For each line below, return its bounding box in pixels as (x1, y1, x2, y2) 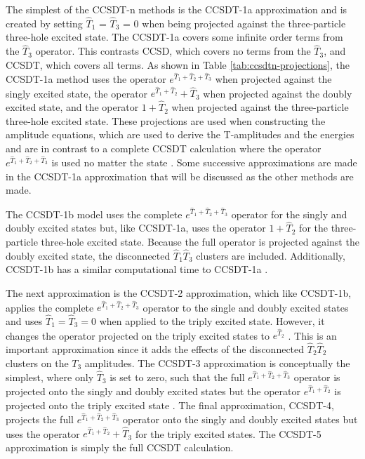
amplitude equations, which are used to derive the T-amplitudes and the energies (6, 127, 354, 142)
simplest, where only (6, 369, 94, 384)
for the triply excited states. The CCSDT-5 (135, 426, 321, 441)
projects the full (6, 411, 74, 426)
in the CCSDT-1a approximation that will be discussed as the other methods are (6, 168, 354, 183)
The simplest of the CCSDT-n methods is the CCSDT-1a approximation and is (6, 2, 347, 16)
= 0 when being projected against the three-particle (123, 15, 346, 30)
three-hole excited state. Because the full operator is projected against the (41, 234, 359, 248)
